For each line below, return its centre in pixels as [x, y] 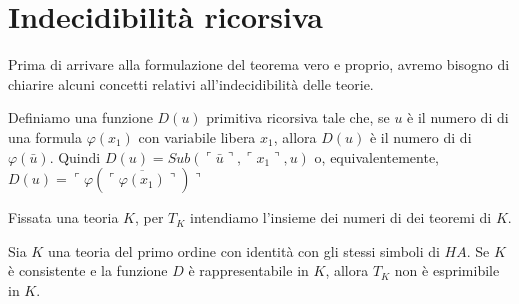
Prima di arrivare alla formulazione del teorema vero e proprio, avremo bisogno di [259, 64]
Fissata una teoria [63, 217]
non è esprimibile [447, 270]
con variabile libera [197, 136]
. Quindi [75, 156]
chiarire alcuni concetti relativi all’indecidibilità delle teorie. [191, 83]
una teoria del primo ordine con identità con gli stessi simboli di [243, 250]
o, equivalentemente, [377, 156]
